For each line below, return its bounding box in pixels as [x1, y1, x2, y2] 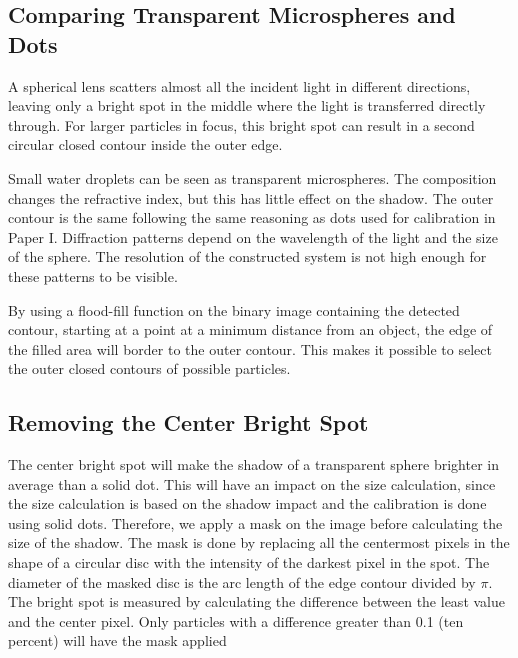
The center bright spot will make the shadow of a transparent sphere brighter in [8, 454, 499, 475]
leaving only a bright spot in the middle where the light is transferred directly [8, 95, 486, 116]
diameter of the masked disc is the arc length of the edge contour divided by [8, 571, 476, 592]
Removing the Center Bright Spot [8, 407, 369, 438]
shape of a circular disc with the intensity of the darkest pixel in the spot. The [8, 552, 490, 573]
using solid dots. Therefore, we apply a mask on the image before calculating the [8, 512, 503, 533]
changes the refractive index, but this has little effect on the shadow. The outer [8, 187, 494, 208]
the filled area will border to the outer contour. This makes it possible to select [8, 338, 492, 359]
